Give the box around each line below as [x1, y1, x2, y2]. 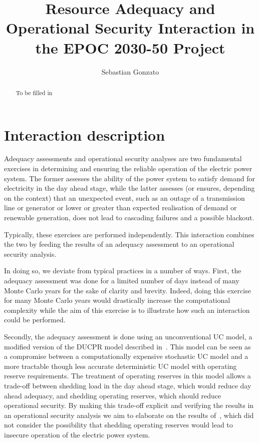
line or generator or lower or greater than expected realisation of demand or [4, 202, 237, 213]
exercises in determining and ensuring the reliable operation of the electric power [4, 163, 252, 174]
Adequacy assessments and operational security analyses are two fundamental [4, 153, 242, 164]
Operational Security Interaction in [6, 18, 255, 38]
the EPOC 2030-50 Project [35, 37, 225, 58]
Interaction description [4, 124, 165, 145]
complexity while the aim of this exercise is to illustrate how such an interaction [4, 304, 250, 315]
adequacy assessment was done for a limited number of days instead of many [4, 275, 239, 286]
